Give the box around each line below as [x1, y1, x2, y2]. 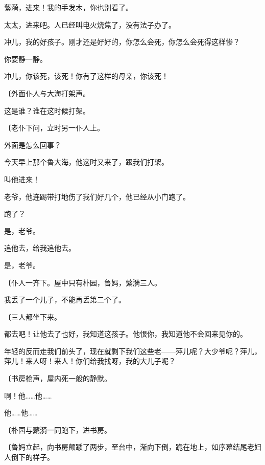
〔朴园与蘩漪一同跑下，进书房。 [4, 424, 111, 435]
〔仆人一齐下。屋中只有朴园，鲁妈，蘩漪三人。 [4, 277, 161, 287]
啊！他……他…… [4, 390, 52, 401]
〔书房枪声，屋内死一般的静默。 [4, 373, 111, 384]
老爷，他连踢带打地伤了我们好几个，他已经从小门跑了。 [4, 191, 190, 202]
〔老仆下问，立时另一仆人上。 [4, 122, 104, 133]
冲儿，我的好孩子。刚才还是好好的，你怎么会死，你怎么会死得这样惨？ [4, 36, 240, 47]
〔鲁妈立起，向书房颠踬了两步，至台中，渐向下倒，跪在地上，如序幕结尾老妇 [4, 441, 261, 452]
